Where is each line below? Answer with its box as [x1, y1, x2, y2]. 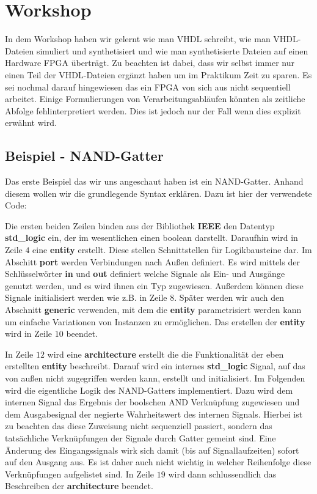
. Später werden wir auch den [174, 291, 285, 304]
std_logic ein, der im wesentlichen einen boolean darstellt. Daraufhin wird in [5, 231, 298, 244]
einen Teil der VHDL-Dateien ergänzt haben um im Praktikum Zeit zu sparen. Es [5, 68, 312, 81]
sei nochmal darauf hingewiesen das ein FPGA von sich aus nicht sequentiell [5, 80, 291, 93]
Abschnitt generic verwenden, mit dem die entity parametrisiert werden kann [5, 303, 302, 316]
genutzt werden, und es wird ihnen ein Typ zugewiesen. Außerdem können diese [5, 279, 304, 292]
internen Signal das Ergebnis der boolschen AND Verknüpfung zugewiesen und [5, 396, 300, 408]
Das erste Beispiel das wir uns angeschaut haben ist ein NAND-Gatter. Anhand [5, 175, 304, 188]
